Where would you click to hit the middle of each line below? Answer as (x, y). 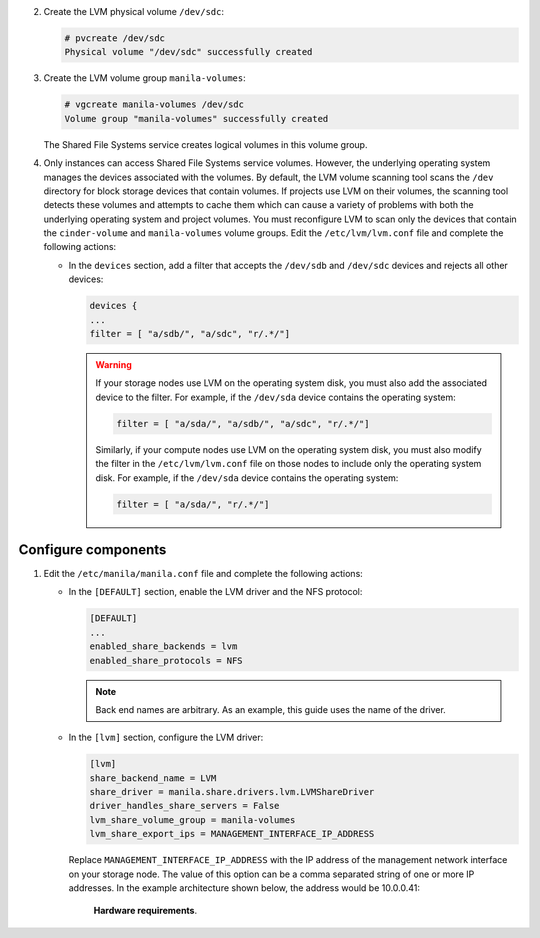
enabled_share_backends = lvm (163, 646)
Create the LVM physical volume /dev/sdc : (134, 11)
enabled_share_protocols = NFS (166, 660)
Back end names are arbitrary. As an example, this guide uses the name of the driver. (271, 709)
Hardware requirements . (145, 911)
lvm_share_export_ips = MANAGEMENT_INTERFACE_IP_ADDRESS (232, 834)
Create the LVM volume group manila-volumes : (145, 78)
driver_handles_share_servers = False (184, 806)
